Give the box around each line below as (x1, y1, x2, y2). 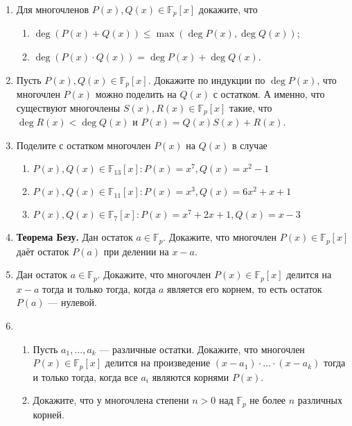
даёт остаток (16, 244, 69, 258)
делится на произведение (105, 355, 211, 370)
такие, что (229, 100, 272, 114)
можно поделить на (95, 87, 177, 101)
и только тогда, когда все (33, 369, 138, 384)
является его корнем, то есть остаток (167, 281, 322, 296)
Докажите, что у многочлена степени (33, 393, 189, 407)
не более (249, 393, 286, 407)
